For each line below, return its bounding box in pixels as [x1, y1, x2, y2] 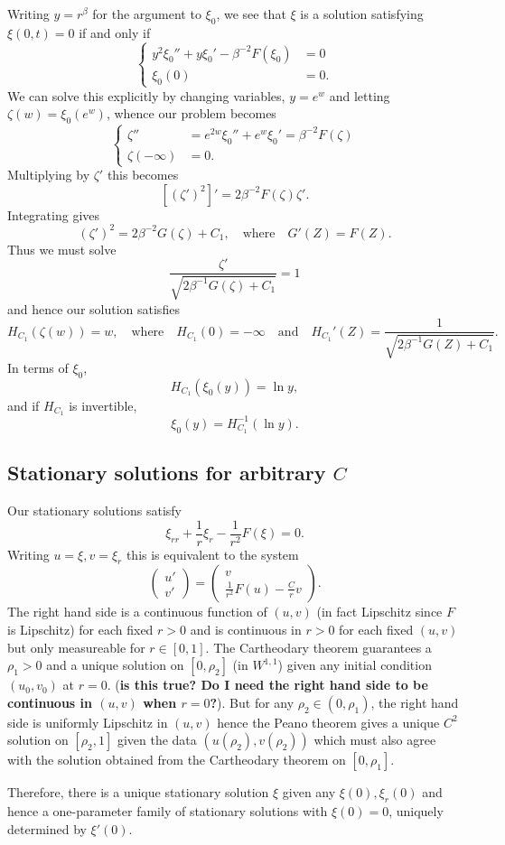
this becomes [107, 165, 179, 184]
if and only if [79, 23, 151, 42]
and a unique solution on [46, 655, 184, 674]
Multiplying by [7, 165, 90, 184]
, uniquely [388, 802, 444, 821]
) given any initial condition [277, 655, 432, 674]
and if [7, 395, 40, 414]
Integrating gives [7, 205, 100, 224]
